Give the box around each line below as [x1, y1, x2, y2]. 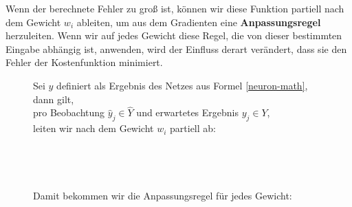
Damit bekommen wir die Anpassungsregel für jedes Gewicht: [33, 188, 292, 203]
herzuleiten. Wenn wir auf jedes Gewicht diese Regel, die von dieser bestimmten [5, 28, 342, 43]
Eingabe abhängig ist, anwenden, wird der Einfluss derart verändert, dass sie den [5, 41, 347, 56]
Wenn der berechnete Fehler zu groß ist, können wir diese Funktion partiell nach [5, 1, 344, 15]
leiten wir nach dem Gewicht [33, 121, 154, 135]
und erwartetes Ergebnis [136, 105, 239, 120]
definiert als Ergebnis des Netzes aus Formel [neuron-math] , [56, 78, 308, 92]
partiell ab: [170, 121, 216, 135]
